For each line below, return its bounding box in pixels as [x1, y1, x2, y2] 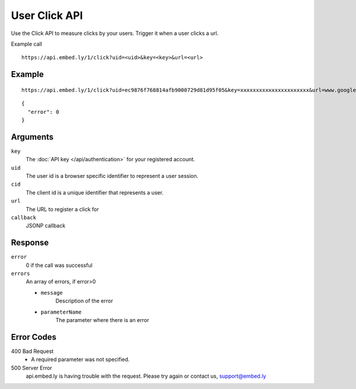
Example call [11, 40, 43, 47]
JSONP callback [26, 222, 66, 229]
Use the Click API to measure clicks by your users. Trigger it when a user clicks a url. [11, 30, 219, 37]
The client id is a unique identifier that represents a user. [26, 189, 164, 196]
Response [11, 238, 49, 248]
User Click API [11, 9, 83, 22]
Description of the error [55, 297, 113, 305]
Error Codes [11, 332, 56, 342]
